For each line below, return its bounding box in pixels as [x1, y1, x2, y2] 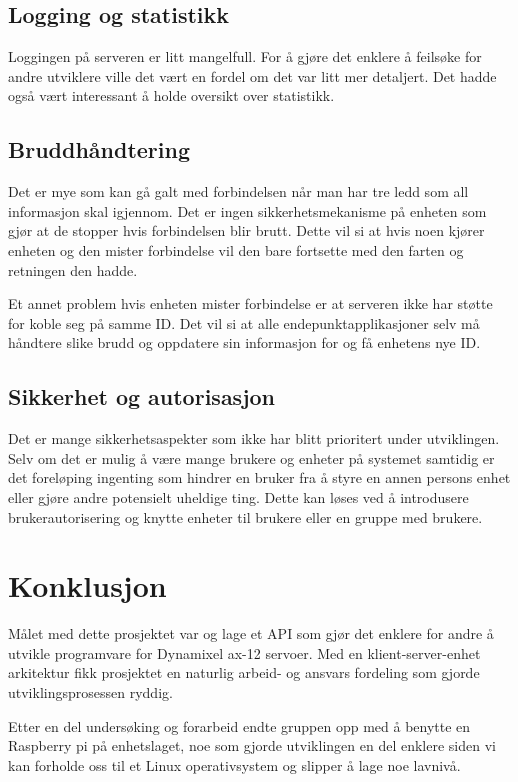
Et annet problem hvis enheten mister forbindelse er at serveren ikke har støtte [8, 293, 493, 314]
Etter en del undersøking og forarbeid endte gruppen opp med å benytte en [8, 715, 471, 736]
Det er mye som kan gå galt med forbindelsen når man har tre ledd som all [8, 181, 469, 202]
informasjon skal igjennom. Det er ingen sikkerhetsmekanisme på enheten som [8, 200, 487, 221]
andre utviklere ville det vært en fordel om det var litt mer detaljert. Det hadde [8, 65, 497, 86]
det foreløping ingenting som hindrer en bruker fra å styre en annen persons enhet [8, 467, 511, 488]
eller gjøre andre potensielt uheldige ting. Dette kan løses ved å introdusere [8, 486, 469, 507]
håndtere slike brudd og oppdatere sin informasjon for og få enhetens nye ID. [8, 332, 481, 353]
